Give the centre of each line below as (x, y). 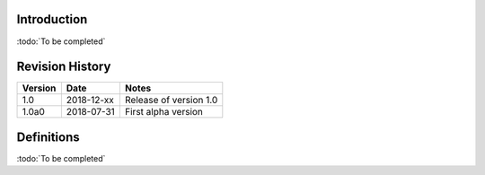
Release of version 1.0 (171, 101)
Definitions (48, 137)
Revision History (64, 67)
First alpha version (164, 112)
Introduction (52, 19)
